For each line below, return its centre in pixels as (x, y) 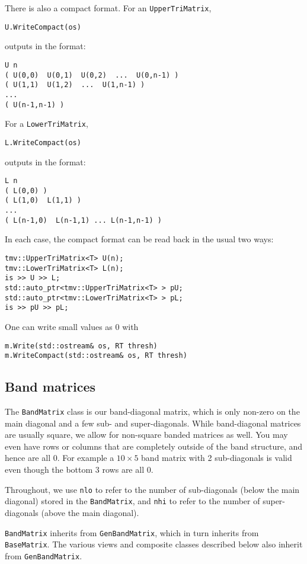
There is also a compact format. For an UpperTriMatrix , (108, 8)
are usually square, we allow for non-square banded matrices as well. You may (146, 435)
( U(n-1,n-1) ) (35, 105)
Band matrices (50, 387)
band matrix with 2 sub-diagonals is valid (217, 458)
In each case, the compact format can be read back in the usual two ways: (139, 239)
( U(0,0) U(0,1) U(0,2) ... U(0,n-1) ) (92, 75)
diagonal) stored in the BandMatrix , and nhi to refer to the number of (132, 501)
